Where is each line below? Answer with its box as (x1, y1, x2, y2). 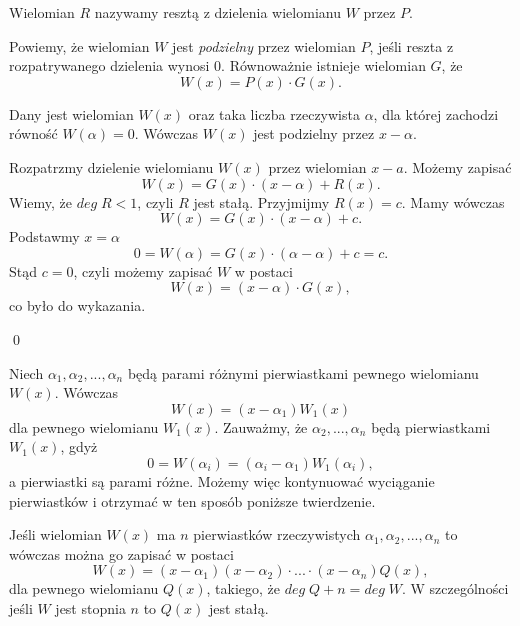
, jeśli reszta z (369, 35, 454, 56)
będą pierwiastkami (371, 416, 491, 437)
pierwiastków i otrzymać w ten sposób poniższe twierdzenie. (9, 490, 376, 511)
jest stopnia (55, 597, 126, 618)
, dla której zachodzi (373, 103, 499, 124)
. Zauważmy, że (214, 416, 308, 437)
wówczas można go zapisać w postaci (9, 543, 234, 564)
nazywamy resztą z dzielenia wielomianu (94, 2, 341, 22)
